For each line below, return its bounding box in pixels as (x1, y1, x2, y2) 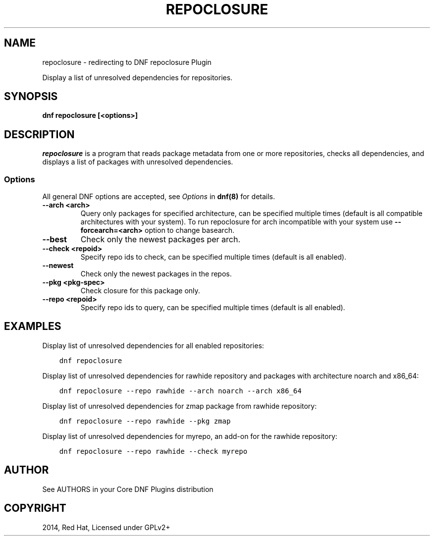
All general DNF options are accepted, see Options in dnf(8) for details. (42, 192, 275, 201)
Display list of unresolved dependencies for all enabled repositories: (42, 341, 264, 350)
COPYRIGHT (4, 502, 66, 515)
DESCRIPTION (4, 128, 75, 141)
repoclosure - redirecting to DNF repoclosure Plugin (42, 57, 212, 66)
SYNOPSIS (4, 90, 58, 103)
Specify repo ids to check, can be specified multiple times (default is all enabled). (80, 253, 347, 262)
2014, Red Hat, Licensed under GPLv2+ (42, 523, 170, 532)
